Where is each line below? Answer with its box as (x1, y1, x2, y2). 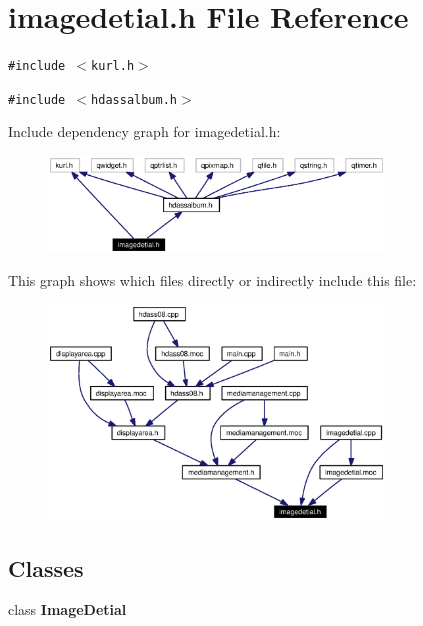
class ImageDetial (8, 599, 127, 620)
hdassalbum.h (91, 92, 177, 107)
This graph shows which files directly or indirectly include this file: (8, 270, 417, 291)
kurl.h (91, 59, 135, 74)
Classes (8, 552, 84, 583)
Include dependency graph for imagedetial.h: (8, 121, 281, 142)
